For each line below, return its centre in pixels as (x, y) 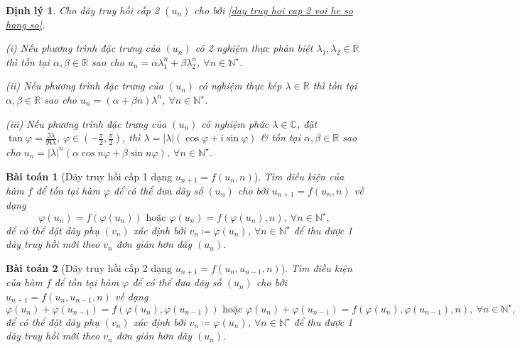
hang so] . (26, 24)
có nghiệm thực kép (240, 86)
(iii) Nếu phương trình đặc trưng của (86, 123)
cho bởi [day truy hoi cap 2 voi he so (273, 10)
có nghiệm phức (235, 123)
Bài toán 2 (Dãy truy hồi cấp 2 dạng (89, 267)
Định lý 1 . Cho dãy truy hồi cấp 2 (83, 10)
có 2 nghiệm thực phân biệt (254, 48)
